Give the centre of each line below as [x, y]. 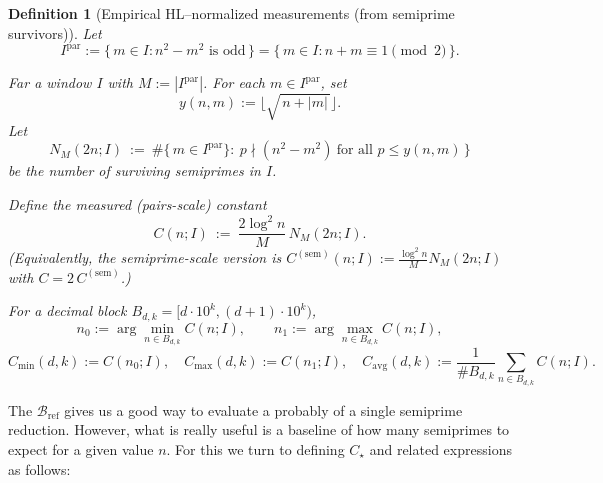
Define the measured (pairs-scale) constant [137, 204]
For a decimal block [67, 310]
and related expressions [440, 448]
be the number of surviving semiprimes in [134, 170]
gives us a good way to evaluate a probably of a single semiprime [263, 409]
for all [354, 150]
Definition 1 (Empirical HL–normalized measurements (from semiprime [231, 13]
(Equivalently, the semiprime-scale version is [145, 257]
